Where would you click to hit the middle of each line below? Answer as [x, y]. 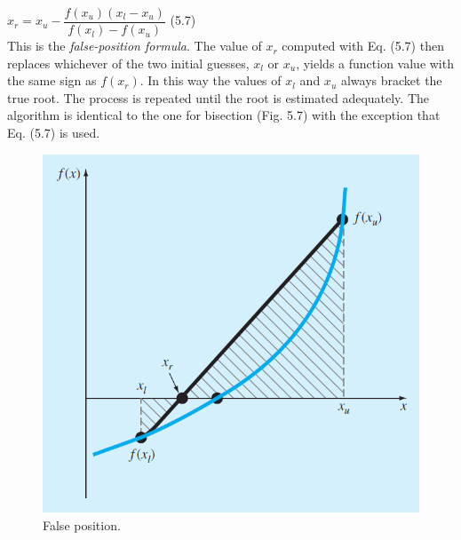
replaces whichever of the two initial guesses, [128, 63]
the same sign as [52, 80]
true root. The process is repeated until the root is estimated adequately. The [219, 97]
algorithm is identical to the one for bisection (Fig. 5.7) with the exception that [224, 115]
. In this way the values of [211, 80]
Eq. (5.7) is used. [54, 133]
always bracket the [391, 80]
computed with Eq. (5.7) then [363, 46]
